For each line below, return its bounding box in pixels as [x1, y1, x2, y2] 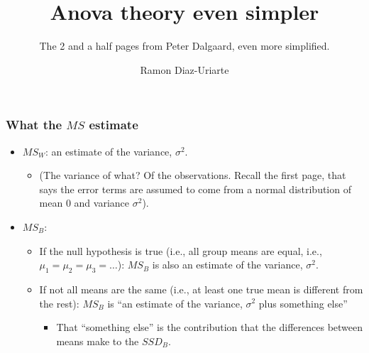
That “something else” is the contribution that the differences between [56, 320, 363, 335]
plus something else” [258, 295, 348, 310]
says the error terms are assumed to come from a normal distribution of [39, 181, 351, 196]
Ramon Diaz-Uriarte [140, 62, 229, 77]
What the [6, 116, 62, 134]
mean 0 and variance [39, 195, 130, 210]
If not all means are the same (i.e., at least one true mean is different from [39, 281, 363, 296]
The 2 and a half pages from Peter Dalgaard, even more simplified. [39, 38, 330, 53]
